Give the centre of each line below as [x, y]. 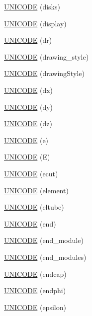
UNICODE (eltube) [34, 207]
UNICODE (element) [36, 190]
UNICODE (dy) [29, 107]
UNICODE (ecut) [31, 173]
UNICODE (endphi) [35, 290]
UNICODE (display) [35, 23]
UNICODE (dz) [28, 123]
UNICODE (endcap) [35, 274]
